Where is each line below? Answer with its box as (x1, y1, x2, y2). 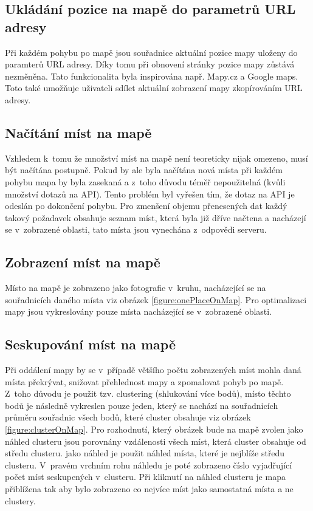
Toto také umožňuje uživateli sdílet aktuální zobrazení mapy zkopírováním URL (5, 81, 303, 94)
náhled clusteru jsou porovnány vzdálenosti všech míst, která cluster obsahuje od (5, 434, 306, 447)
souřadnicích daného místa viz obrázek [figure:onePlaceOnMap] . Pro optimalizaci (5, 293, 307, 306)
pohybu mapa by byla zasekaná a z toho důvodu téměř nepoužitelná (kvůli (5, 175, 286, 188)
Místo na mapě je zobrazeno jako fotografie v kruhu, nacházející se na (5, 281, 266, 294)
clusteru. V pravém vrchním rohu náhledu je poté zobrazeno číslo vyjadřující (5, 458, 292, 471)
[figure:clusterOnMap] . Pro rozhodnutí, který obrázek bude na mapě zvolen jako (5, 423, 303, 436)
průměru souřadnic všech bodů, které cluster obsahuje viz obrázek (5, 411, 251, 424)
